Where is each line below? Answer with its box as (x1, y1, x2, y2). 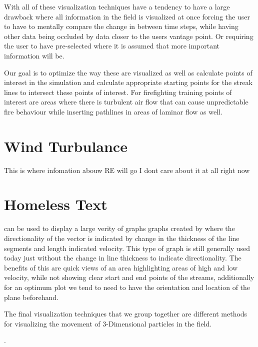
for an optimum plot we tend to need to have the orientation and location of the (4, 281, 250, 292)
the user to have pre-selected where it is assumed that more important (4, 40, 220, 51)
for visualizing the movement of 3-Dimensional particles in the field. (4, 318, 212, 328)
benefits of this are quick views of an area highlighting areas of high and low (4, 262, 238, 272)
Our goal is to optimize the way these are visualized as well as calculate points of (4, 67, 252, 77)
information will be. (4, 50, 64, 60)
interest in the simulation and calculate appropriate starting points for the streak (4, 77, 252, 87)
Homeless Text (4, 194, 107, 214)
